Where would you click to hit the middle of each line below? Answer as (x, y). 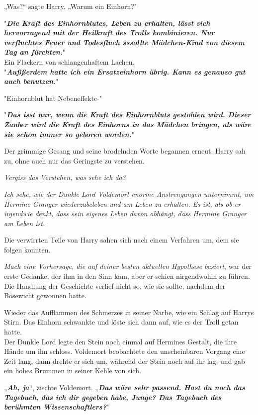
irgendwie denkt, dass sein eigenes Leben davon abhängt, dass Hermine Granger (126, 213)
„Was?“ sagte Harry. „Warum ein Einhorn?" (71, 6)
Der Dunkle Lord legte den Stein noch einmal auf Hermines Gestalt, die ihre (121, 341)
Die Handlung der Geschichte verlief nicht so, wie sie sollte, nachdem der (115, 286)
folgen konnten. (27, 249)
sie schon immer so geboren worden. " (69, 134)
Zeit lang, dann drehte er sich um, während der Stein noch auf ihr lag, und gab (125, 361)
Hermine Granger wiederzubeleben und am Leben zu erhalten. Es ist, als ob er (123, 204)
